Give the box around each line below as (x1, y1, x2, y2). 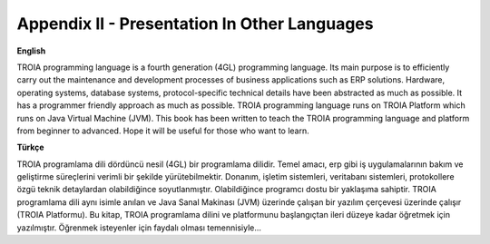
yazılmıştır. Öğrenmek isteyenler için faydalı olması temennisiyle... (16, 222, 262, 233)
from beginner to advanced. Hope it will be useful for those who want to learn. (16, 125, 309, 136)
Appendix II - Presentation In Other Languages (16, 14, 374, 34)
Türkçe (16, 142, 44, 153)
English (16, 45, 46, 56)
